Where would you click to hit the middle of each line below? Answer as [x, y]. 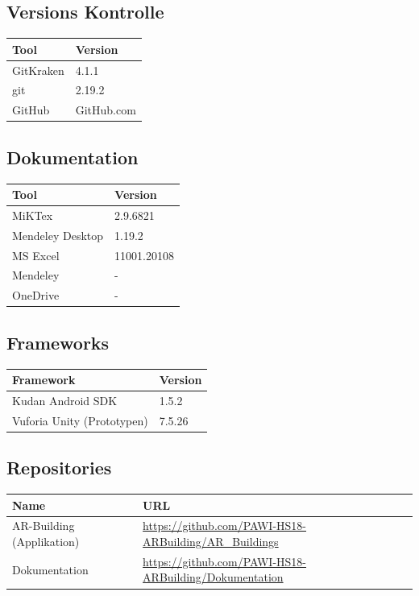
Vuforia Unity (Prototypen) [80, 420]
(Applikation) [46, 541]
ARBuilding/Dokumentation [213, 577]
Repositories [59, 468]
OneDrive [36, 295]
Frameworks [58, 342]
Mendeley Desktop [58, 235]
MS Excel [36, 255]
